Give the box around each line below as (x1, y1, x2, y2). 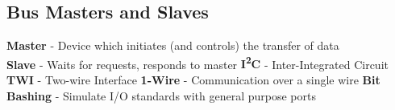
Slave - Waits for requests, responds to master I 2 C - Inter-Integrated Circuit (6, 53, 389, 72)
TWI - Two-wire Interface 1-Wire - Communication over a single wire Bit (6, 71, 380, 88)
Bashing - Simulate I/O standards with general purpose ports (6, 87, 316, 104)
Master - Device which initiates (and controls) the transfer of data (6, 37, 339, 54)
